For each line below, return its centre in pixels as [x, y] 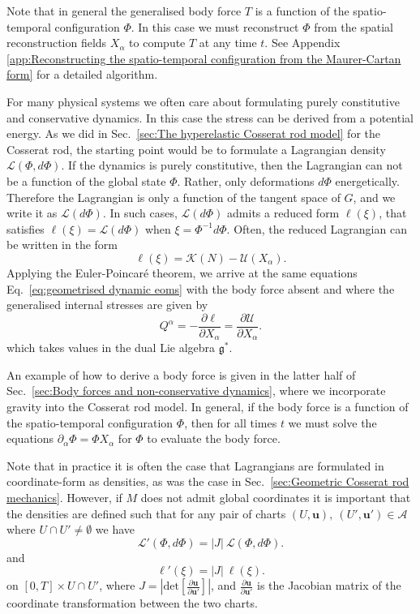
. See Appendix [302, 43]
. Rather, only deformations [246, 180]
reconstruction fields [57, 43]
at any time [228, 43]
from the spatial [354, 26]
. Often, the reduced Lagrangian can [317, 228]
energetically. [367, 180]
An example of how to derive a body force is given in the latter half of [181, 374]
